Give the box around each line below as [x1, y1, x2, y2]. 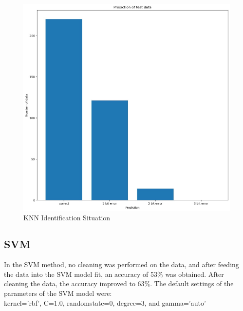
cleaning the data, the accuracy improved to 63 [4, 278, 145, 289]
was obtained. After [165, 269, 224, 279]
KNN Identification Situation [23, 213, 111, 223]
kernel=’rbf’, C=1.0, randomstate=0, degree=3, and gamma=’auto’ [4, 297, 206, 308]
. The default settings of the [150, 278, 234, 289]
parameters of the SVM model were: [4, 288, 112, 298]
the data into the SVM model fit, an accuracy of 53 [4, 269, 158, 279]
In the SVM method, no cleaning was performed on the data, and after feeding [4, 259, 239, 270]
